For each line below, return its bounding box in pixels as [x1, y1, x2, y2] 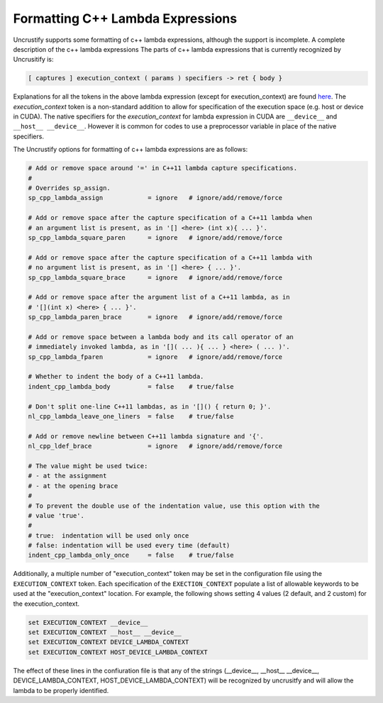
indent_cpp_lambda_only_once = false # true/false [28, 551, 234, 560]
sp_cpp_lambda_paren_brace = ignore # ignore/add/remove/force [28, 313, 283, 321]
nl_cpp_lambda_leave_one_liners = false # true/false [28, 412, 234, 420]
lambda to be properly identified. [13, 686, 109, 694]
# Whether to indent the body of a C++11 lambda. [28, 372, 204, 381]
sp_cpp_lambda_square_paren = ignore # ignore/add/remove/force [28, 233, 283, 241]
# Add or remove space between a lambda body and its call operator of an [28, 333, 294, 341]
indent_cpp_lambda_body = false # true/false [28, 382, 234, 390]
